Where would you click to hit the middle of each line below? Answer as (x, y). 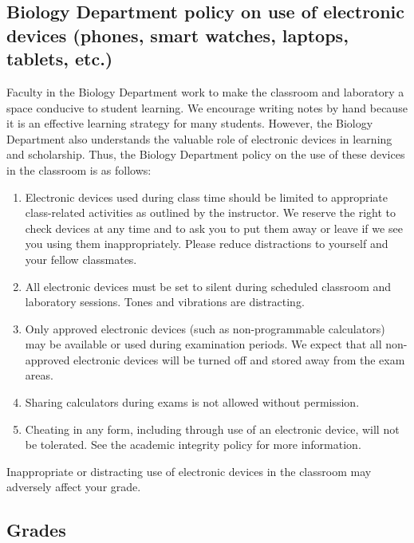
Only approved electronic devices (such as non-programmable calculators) (205, 328)
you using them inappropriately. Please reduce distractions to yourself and (207, 244)
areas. (39, 375)
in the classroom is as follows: (79, 169)
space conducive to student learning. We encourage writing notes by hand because (207, 107)
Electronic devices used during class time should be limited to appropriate (206, 197)
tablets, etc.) (60, 59)
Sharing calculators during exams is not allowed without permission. (192, 402)
